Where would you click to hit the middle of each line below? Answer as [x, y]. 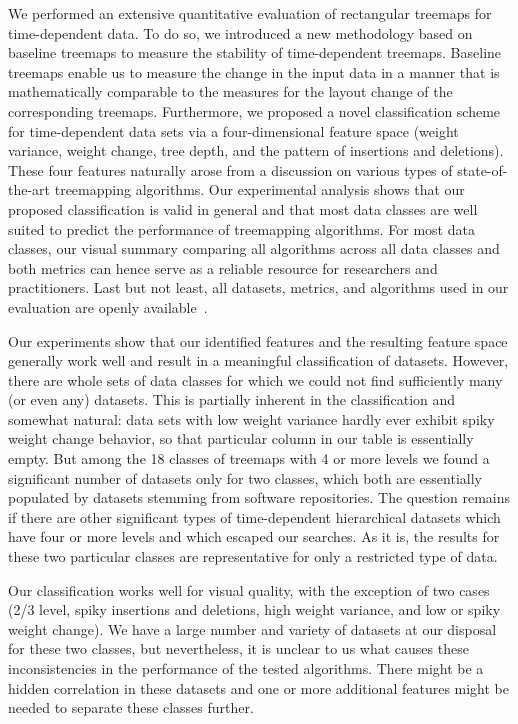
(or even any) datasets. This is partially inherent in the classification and [232, 399]
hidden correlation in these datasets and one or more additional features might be [259, 687]
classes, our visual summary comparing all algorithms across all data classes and [254, 248]
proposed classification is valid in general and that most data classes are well [243, 208]
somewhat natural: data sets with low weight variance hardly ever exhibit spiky [251, 418]
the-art [29, 189]
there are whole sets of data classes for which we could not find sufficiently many [255, 379]
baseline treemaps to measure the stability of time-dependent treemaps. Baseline [255, 52]
